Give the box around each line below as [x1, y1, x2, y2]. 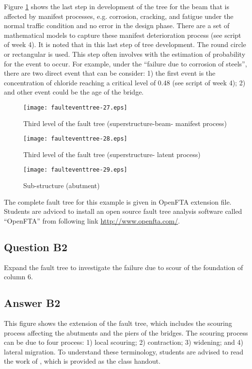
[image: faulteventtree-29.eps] [23, 166, 127, 174]
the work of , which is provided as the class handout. [4, 356, 161, 366]
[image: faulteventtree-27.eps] [23, 104, 127, 111]
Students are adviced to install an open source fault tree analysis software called [4, 206, 242, 216]
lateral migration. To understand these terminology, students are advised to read [4, 346, 244, 356]
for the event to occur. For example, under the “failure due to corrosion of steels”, [4, 58, 247, 68]
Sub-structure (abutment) [23, 180, 100, 191]
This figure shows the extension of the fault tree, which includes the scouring [4, 318, 232, 328]
